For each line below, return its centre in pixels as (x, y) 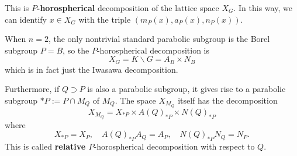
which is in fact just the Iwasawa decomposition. (91, 69)
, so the (76, 50)
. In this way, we (263, 8)
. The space (135, 100)
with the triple (105, 19)
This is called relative (45, 146)
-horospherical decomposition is (153, 50)
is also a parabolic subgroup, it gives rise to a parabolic (187, 89)
